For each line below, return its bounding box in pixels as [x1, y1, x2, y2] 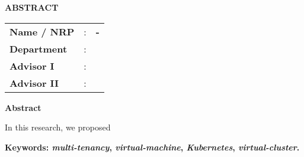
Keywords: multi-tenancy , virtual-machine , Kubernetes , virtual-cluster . [5, 140, 300, 153]
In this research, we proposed [5, 121, 111, 133]
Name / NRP [9, 24, 75, 38]
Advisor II [9, 76, 59, 90]
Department [9, 41, 68, 55]
